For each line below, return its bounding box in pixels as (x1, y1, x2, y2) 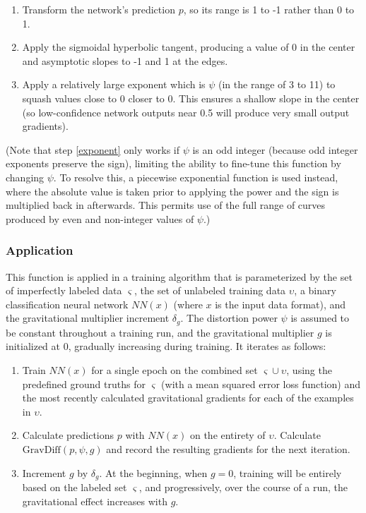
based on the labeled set (22, 479, 127, 494)
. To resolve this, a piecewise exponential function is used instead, (53, 169, 338, 184)
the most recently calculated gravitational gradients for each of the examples (22, 390, 354, 405)
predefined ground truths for (22, 376, 146, 391)
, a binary (294, 283, 336, 298)
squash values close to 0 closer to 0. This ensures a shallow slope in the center (22, 90, 360, 105)
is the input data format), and (215, 296, 346, 311)
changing (6, 169, 45, 184)
